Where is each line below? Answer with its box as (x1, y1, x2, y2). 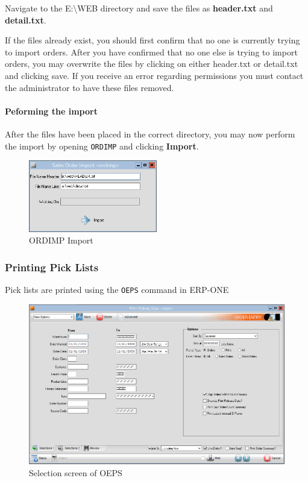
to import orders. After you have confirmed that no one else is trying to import (5, 45, 298, 58)
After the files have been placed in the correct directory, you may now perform (5, 127, 295, 140)
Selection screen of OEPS (29, 466, 122, 479)
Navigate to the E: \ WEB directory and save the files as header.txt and (5, 2, 273, 14)
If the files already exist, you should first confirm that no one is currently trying (5, 34, 300, 46)
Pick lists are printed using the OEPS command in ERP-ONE (5, 283, 229, 295)
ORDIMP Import (29, 234, 93, 247)
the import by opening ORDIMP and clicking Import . (5, 139, 199, 152)
